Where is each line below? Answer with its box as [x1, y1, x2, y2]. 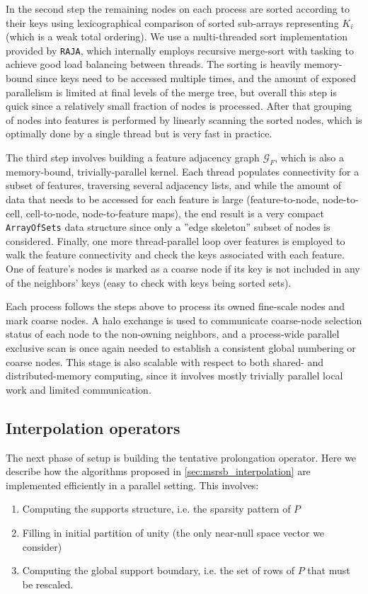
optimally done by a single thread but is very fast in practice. [6, 126, 272, 141]
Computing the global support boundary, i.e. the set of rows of [22, 563, 295, 578]
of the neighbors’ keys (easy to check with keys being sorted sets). [6, 275, 292, 290]
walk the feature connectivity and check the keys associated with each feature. [6, 247, 345, 262]
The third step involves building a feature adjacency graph [6, 150, 260, 164]
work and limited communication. [6, 382, 151, 396]
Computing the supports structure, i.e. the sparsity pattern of [22, 501, 291, 516]
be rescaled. [22, 576, 74, 591]
